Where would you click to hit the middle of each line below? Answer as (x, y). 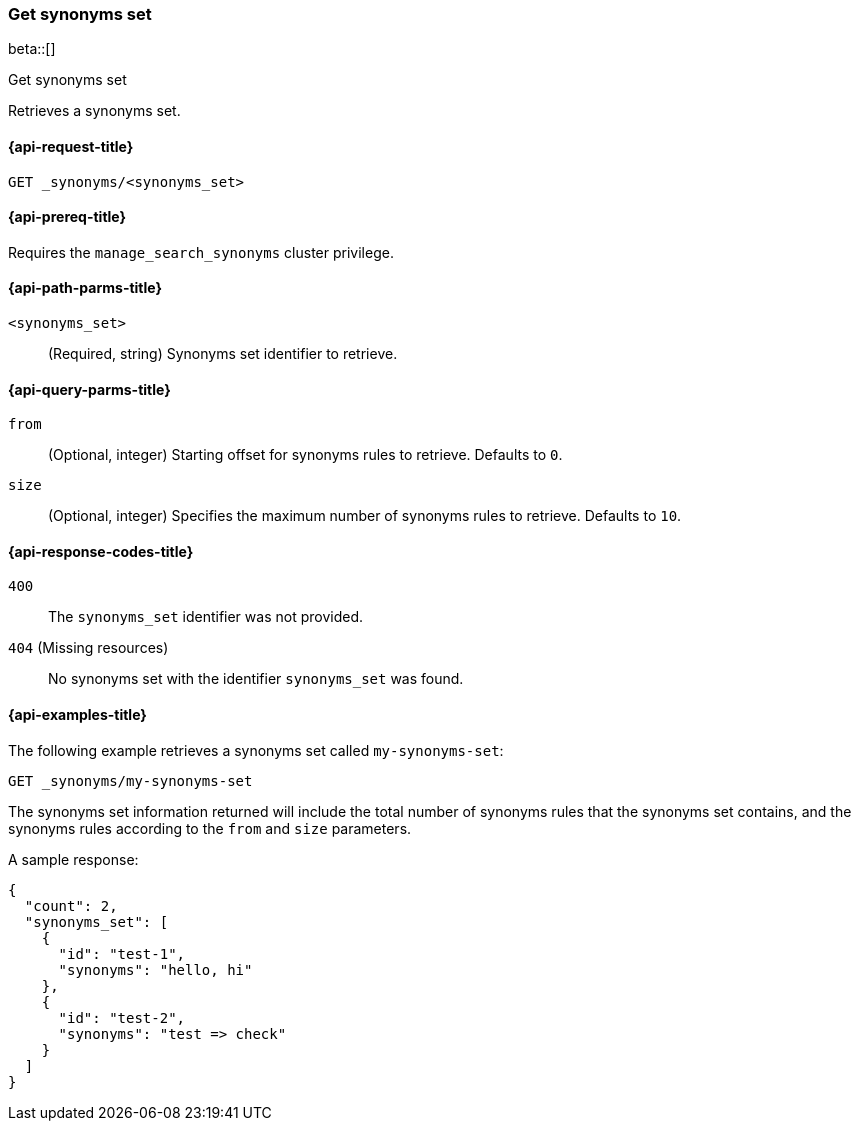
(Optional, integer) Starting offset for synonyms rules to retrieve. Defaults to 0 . (305, 455)
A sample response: (73, 859)
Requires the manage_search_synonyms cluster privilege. (201, 252)
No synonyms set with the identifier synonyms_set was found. (256, 679)
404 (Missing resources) (88, 648)
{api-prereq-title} (67, 217)
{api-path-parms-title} (85, 288)
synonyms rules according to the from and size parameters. (210, 828)
